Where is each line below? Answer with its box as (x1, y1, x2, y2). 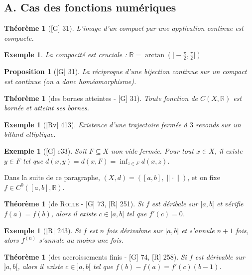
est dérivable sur (195, 251, 245, 262)
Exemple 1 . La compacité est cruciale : (4, 49, 127, 60)
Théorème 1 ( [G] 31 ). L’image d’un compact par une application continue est (4, 23, 244, 33)
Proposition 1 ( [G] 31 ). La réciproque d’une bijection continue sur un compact (4, 66, 247, 77)
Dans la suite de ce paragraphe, (4, 172, 100, 183)
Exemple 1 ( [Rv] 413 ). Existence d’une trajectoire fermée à (4, 119, 188, 129)
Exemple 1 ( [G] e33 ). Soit (4, 145, 87, 156)
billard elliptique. (4, 129, 56, 139)
